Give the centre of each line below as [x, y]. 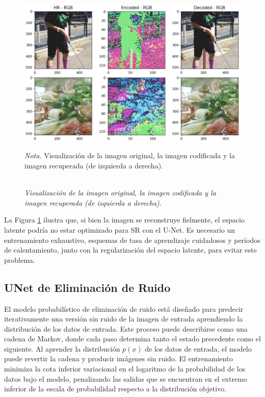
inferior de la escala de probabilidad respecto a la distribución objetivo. [115, 389]
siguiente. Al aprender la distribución [62, 348]
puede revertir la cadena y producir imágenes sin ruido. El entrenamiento [118, 358]
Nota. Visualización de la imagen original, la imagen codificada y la [130, 155]
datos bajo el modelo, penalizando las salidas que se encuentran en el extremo [126, 378]
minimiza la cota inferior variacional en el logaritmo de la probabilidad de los [125, 369]
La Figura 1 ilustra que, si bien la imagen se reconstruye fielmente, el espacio [124, 220]
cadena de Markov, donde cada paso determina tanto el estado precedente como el [132, 339]
